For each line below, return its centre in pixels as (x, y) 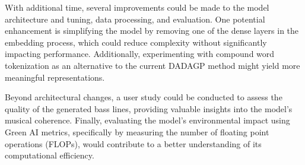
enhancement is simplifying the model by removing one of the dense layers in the (152, 31)
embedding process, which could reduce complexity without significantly (136, 42)
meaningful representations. (55, 77)
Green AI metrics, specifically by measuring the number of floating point (137, 131)
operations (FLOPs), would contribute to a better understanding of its (133, 143)
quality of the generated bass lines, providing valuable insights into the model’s (149, 108)
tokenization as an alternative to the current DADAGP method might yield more (152, 65)
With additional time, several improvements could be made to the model (137, 7)
